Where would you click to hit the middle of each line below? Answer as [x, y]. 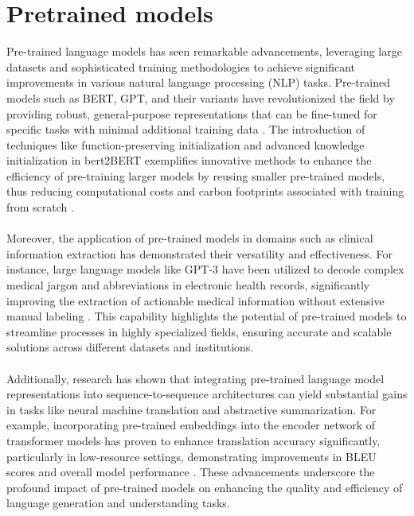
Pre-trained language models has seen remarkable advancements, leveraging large [204, 51]
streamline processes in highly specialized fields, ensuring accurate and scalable [199, 331]
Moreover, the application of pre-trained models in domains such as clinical [190, 238]
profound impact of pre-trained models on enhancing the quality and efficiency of [205, 487]
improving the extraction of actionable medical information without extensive [195, 300]
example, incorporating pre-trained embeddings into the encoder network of [191, 425]
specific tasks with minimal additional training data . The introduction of [186, 129]
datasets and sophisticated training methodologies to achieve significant [181, 66]
